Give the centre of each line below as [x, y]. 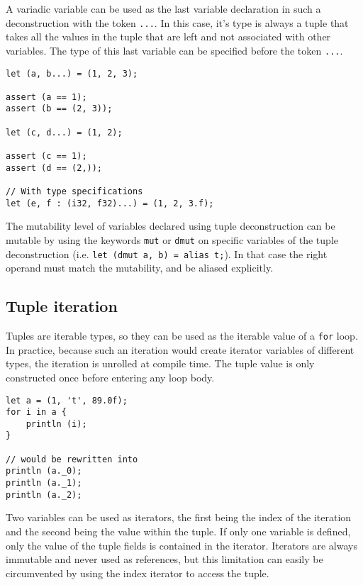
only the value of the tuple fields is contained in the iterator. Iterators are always [181, 545]
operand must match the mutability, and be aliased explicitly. [140, 268]
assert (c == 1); [46, 156]
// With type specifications [74, 192]
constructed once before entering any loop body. [110, 377]
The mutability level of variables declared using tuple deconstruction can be [171, 226]
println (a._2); [44, 495]
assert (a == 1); [46, 97]
